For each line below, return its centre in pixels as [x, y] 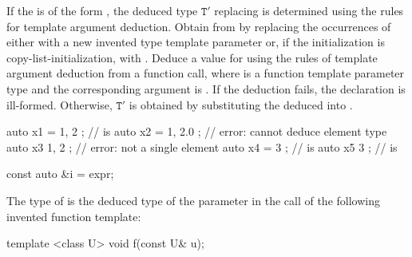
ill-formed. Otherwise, [59, 104]
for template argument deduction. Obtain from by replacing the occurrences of [199, 26]
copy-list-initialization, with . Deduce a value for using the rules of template [192, 57]
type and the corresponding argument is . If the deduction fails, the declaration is [206, 88]
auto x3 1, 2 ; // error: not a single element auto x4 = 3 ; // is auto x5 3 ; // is [202, 146]
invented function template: [74, 216]
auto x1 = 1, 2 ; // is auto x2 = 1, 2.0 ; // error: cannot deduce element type [197, 131]
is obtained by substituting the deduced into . [241, 104]
